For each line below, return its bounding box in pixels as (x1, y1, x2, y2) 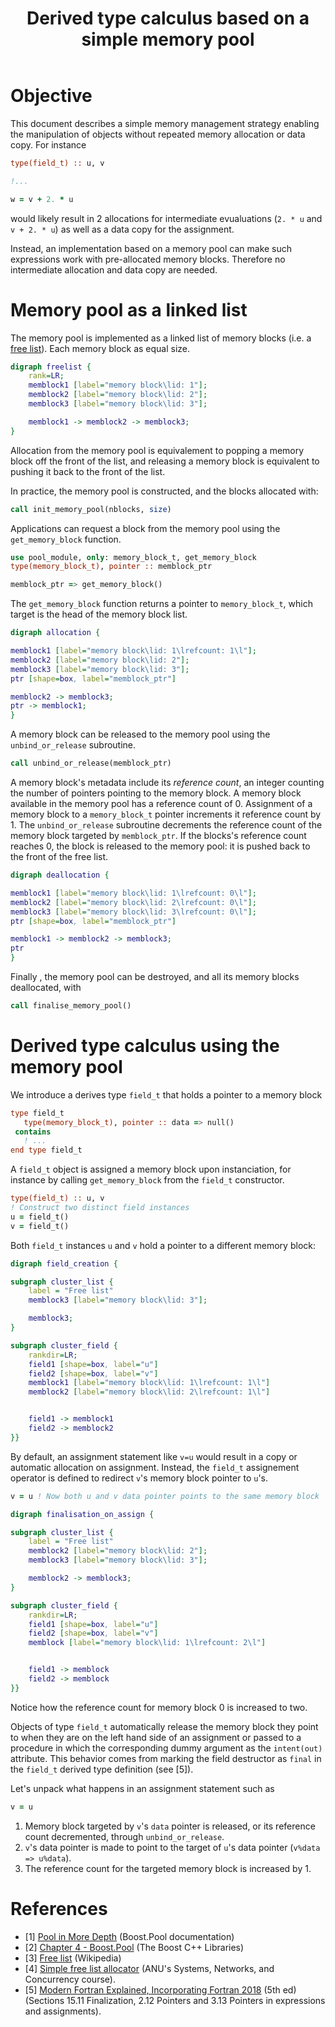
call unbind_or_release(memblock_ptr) (10, 758, 172, 769)
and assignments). (24, 2005, 102, 2017)
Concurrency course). (24, 1973, 116, 1985)
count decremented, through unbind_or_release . (24, 1830, 225, 1842)
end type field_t (10, 1145, 83, 1156)
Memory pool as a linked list (10, 298, 248, 321)
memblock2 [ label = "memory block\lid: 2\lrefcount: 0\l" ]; (10, 897, 257, 907)
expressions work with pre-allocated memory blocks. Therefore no (10, 253, 286, 265)
